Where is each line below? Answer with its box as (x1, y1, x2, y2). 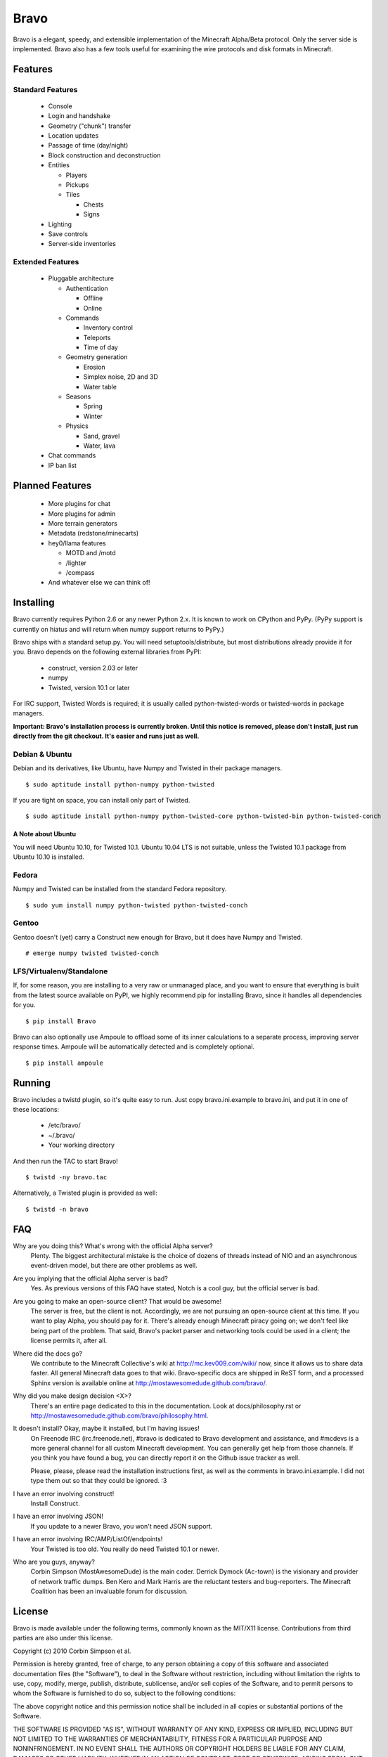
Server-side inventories (48, 240, 116, 248)
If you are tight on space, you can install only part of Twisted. (13, 796, 190, 805)
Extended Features (13, 257, 79, 267)
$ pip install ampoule (25, 1058, 104, 1067)
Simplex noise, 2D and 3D (83, 372, 158, 381)
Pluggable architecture (48, 274, 114, 283)
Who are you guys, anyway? (13, 1557, 95, 1566)
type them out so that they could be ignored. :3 (30, 1477, 167, 1485)
